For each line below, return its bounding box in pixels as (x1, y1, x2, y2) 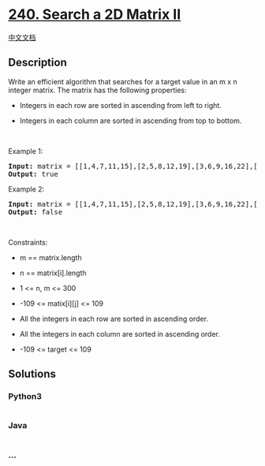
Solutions (8, 367, 57, 381)
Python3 (8, 391, 42, 402)
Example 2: (8, 184, 45, 194)
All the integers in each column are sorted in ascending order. (19, 329, 221, 338)
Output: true (8, 170, 59, 178)
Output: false (8, 207, 63, 216)
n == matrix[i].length (19, 268, 87, 278)
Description (8, 56, 67, 69)
